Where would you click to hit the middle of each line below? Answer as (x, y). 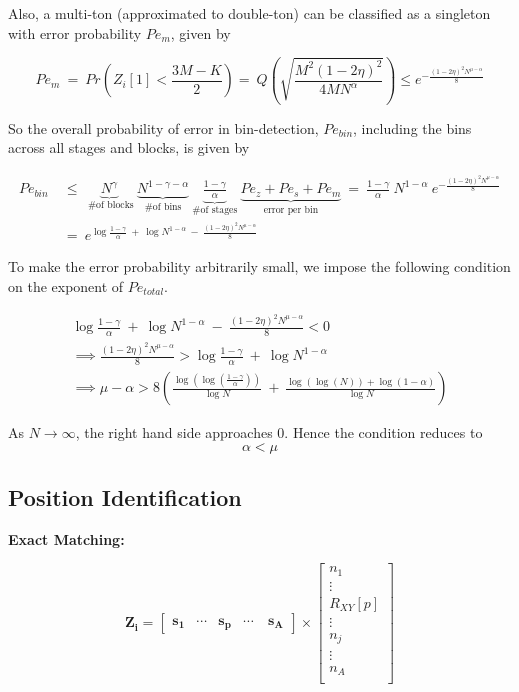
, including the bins (412, 127)
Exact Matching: (66, 538)
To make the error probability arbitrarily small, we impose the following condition (259, 266)
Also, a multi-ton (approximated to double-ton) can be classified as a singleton (249, 13)
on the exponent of (66, 285)
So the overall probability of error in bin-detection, (163, 127)
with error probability (75, 32)
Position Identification (125, 497)
